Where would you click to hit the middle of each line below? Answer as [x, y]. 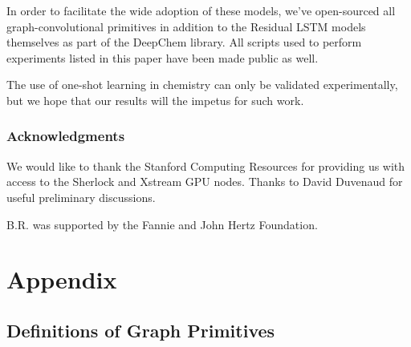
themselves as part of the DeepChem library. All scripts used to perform [184, 42]
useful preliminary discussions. [81, 197]
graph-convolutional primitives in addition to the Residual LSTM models [186, 26]
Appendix [62, 279]
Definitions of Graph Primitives [141, 330]
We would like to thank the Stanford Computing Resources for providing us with [206, 165]
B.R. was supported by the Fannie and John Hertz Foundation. [162, 224]
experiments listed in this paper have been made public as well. [163, 57]
